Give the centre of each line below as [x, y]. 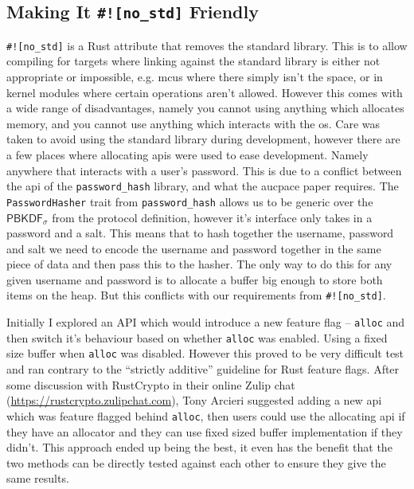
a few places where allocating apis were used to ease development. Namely [187, 155]
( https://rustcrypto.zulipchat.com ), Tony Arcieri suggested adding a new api [194, 400]
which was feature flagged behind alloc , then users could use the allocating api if [206, 415]
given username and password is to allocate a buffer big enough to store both [195, 279]
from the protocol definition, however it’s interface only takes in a [212, 217]
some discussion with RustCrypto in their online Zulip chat [151, 384]
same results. [38, 478]
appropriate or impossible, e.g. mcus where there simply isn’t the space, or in [195, 77]
